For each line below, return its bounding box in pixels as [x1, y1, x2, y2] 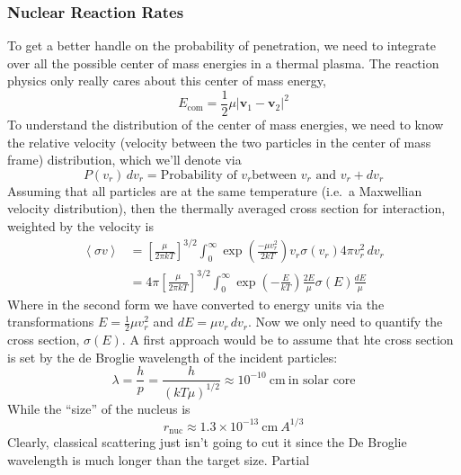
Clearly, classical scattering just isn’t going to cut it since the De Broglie [7, 433, 407, 452]
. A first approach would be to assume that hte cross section [121, 329, 454, 348]
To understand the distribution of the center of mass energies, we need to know [7, 115, 444, 134]
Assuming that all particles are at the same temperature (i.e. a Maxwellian [7, 181, 422, 200]
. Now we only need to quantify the [248, 312, 443, 331]
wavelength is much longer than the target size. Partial [7, 450, 310, 469]
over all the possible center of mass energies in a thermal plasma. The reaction [7, 53, 439, 72]
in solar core [288, 373, 356, 387]
